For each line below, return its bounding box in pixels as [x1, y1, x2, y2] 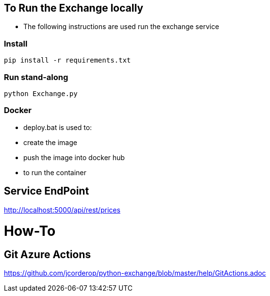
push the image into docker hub [23, 153, 125, 162]
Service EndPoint [4, 185, 89, 197]
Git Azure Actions [4, 248, 91, 261]
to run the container [23, 168, 86, 177]
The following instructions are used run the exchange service [23, 22, 219, 31]
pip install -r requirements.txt [4, 56, 131, 65]
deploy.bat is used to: [23, 123, 92, 132]
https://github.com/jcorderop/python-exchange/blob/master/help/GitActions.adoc [4, 269, 266, 278]
